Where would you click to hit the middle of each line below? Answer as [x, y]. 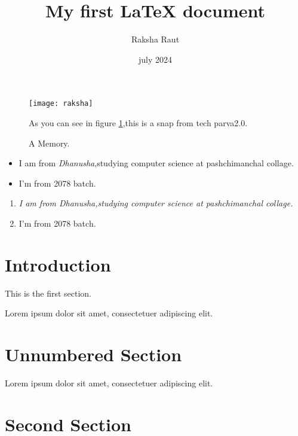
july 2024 [155, 59]
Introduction [58, 264]
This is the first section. [48, 293]
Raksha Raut [155, 39]
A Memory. [49, 143]
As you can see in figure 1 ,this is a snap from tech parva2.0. [138, 122]
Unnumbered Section [93, 354]
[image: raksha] [61, 104]
